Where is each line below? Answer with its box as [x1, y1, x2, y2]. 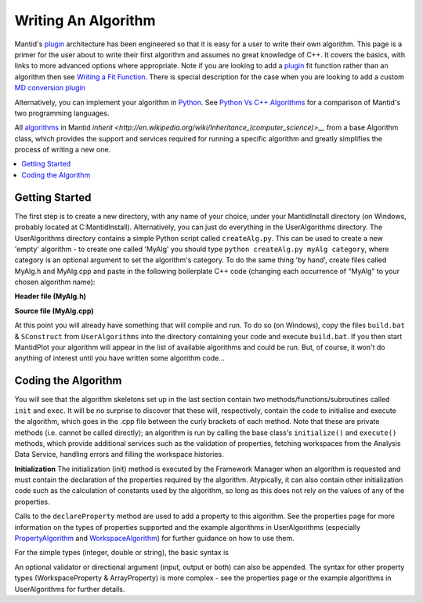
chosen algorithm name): [14, 277, 96, 287]
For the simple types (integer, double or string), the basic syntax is [14, 548, 229, 557]
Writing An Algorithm [14, 12, 156, 29]
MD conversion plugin [14, 83, 86, 93]
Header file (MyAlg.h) [14, 291, 86, 301]
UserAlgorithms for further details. [14, 584, 125, 594]
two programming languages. [14, 108, 110, 118]
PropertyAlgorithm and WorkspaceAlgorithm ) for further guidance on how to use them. [14, 534, 295, 543]
